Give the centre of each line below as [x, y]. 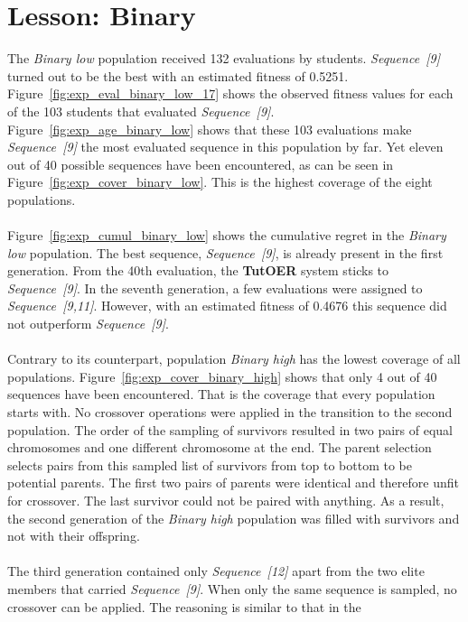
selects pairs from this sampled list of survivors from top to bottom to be [210, 464]
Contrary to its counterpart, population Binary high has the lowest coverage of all [234, 359]
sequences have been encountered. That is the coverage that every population [221, 394]
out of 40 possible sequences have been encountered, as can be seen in [201, 164]
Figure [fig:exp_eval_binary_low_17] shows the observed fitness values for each [230, 93]
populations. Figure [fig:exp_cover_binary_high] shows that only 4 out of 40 [222, 376]
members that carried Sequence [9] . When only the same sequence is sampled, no [232, 588]
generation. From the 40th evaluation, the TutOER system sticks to [198, 270]
